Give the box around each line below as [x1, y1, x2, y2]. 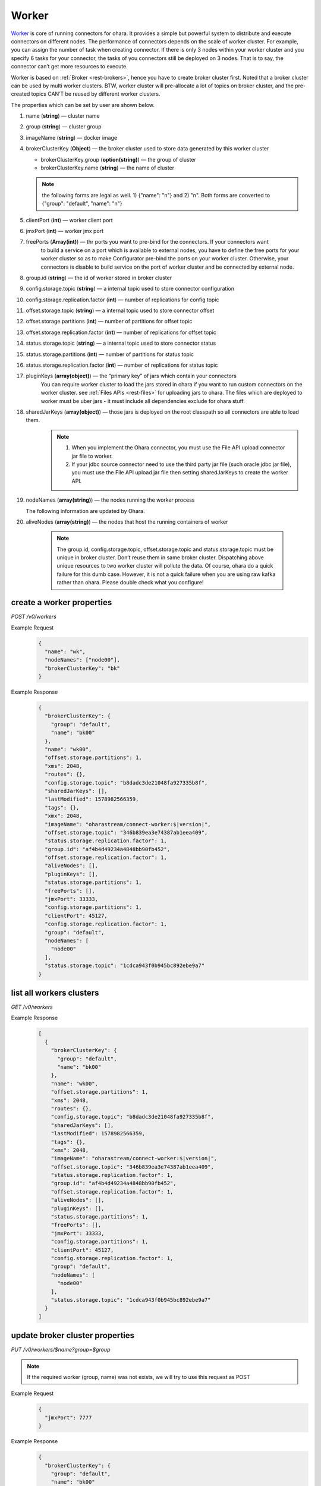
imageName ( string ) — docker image [26, 134, 118, 141]
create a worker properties [11, 597, 112, 607]
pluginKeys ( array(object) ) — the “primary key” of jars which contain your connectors [26, 372, 237, 380]
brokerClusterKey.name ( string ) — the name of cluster [40, 164, 175, 172]
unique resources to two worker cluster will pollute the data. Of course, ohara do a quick [56, 562, 273, 569]
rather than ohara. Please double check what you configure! [56, 579, 204, 586]
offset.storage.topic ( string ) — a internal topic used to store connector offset [26, 307, 215, 314]
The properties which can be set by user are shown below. [11, 101, 155, 108]
